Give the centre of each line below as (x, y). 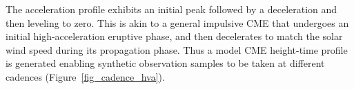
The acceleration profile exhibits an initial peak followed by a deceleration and (171, 9)
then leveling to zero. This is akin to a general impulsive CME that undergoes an (177, 22)
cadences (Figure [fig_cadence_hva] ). (85, 76)
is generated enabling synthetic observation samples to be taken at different (165, 63)
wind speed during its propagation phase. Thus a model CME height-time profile (177, 49)
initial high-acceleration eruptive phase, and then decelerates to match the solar (174, 36)
